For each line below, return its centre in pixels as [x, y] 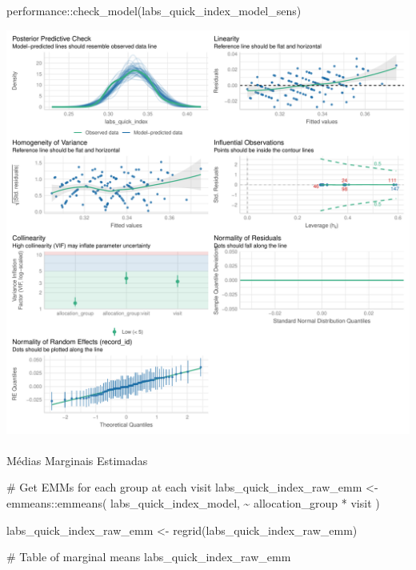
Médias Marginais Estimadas [77, 460]
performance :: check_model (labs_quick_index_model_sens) [154, 10]
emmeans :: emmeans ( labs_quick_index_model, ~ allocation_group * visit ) [193, 502]
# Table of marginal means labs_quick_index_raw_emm [149, 557]
